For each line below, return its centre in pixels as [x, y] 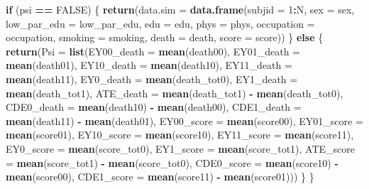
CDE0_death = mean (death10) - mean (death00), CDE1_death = [154, 107]
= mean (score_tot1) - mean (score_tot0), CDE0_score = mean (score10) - [172, 162]
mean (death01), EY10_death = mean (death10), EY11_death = [149, 65]
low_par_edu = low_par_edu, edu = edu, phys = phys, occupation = [160, 23]
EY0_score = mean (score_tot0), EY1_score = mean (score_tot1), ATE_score [181, 148]
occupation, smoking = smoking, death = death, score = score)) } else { [165, 37]
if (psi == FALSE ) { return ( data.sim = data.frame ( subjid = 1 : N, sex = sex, [180, 9]
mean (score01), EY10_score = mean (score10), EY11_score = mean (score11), [180, 135]
